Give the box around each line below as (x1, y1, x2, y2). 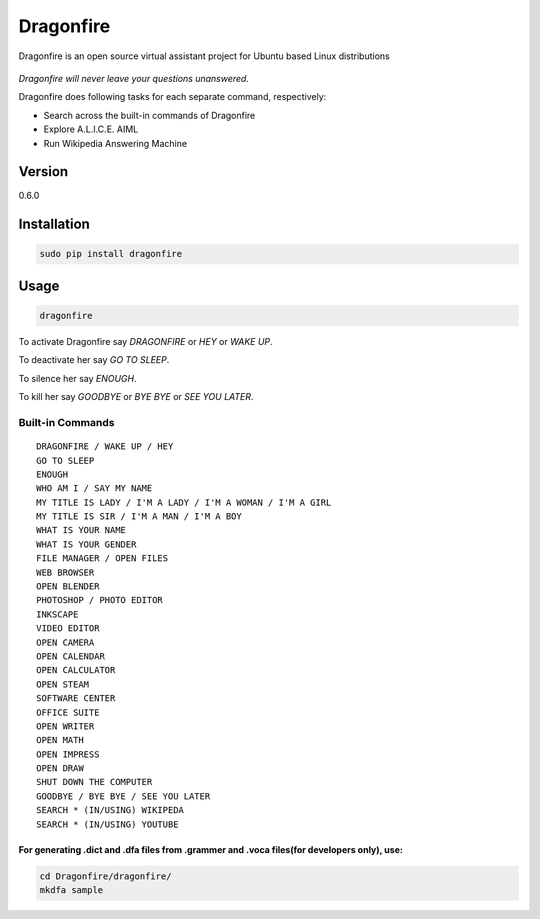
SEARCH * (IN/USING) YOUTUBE (36, 818, 179, 830)
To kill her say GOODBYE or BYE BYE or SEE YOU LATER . (18, 391, 254, 403)
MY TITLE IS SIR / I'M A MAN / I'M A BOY (36, 511, 242, 522)
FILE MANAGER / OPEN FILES (36, 553, 169, 564)
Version (18, 163, 69, 180)
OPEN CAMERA (36, 636, 95, 648)
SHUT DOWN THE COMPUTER (36, 776, 153, 788)
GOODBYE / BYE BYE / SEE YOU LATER (36, 790, 211, 802)
